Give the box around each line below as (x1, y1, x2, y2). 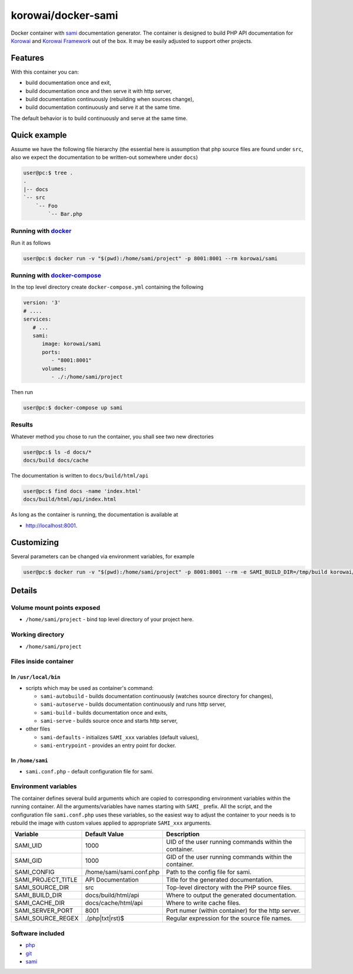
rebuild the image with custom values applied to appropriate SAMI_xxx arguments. (11, 819, 212, 826)
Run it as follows (11, 239, 51, 246)
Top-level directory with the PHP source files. (166, 883, 292, 892)
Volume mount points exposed (11, 603, 100, 612)
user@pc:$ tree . (23, 169, 74, 176)
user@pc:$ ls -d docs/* (23, 449, 92, 455)
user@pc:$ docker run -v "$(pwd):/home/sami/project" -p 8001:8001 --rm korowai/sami (23, 255, 278, 262)
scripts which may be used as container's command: (25, 684, 154, 691)
